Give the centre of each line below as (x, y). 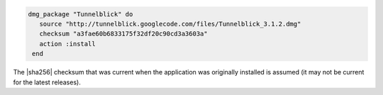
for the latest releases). (47, 82)
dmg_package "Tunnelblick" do (81, 14)
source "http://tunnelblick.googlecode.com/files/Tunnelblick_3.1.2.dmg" (170, 24)
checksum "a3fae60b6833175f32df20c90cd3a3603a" (124, 34)
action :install (67, 44)
